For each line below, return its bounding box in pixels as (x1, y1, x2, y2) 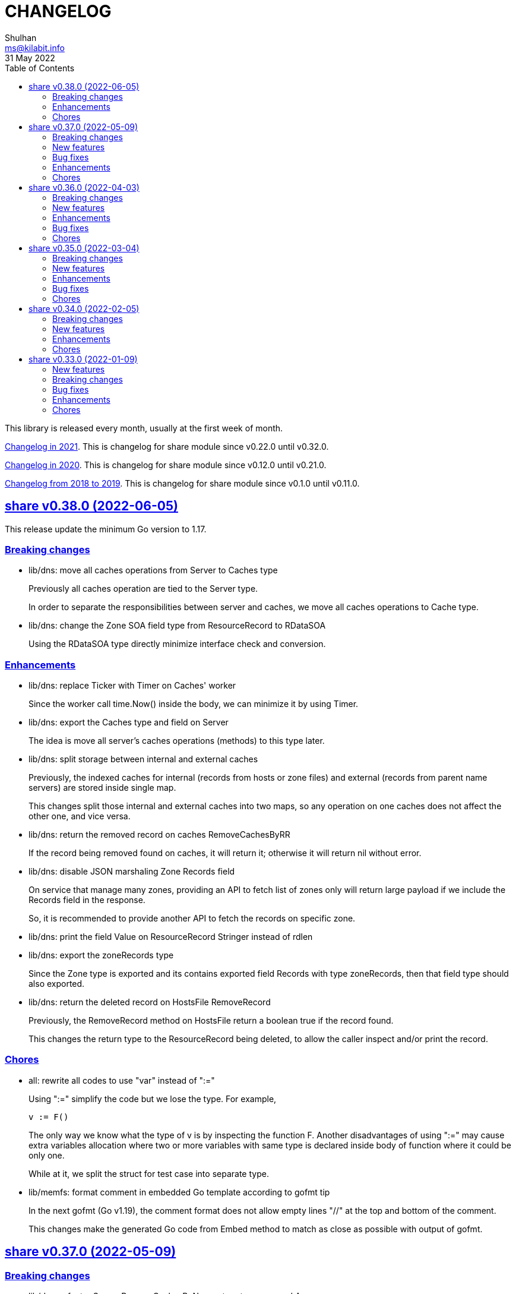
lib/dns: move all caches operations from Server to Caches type (29, 565, 278, 576)
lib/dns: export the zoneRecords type (29, 950, 174, 961)
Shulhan (5, 32, 37, 43)
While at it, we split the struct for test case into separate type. (29, 1168, 269, 1179)
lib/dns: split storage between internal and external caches (29, 754, 258, 765)
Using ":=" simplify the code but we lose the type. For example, (29, 1093, 277, 1104)
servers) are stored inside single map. (29, 782, 176, 793)
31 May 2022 (5, 52, 55, 63)
